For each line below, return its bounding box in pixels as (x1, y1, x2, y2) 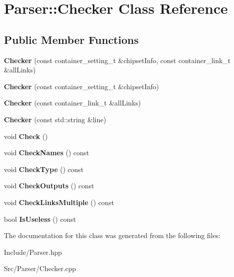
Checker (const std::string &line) (4, 114, 106, 124)
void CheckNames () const (4, 147, 89, 158)
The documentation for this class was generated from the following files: (4, 230, 221, 241)
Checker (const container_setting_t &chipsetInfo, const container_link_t (4, 55, 231, 65)
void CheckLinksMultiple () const (4, 197, 114, 207)
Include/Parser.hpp (4, 246, 62, 257)
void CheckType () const (4, 164, 84, 174)
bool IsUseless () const (4, 213, 76, 224)
